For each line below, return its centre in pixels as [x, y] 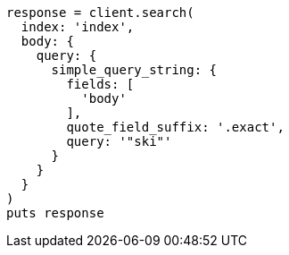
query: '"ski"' [119, 141]
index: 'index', [78, 27]
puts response [55, 213]
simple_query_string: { [134, 70]
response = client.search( [100, 13]
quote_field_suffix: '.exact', [175, 127]
